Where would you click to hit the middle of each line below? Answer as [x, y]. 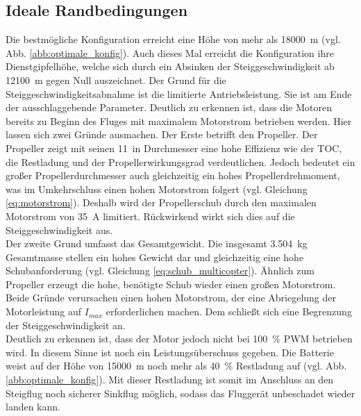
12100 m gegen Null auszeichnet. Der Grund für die [116, 80]
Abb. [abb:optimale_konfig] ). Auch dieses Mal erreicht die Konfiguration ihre [170, 52]
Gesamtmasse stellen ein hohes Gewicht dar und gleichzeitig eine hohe [155, 257]
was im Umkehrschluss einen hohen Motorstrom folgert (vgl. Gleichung [157, 189]
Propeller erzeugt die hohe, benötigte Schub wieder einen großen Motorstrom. [171, 284]
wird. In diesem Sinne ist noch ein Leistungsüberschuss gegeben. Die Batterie [170, 352]
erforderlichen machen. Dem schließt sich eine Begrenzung [229, 311]
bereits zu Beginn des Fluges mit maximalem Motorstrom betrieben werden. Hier [179, 120]
